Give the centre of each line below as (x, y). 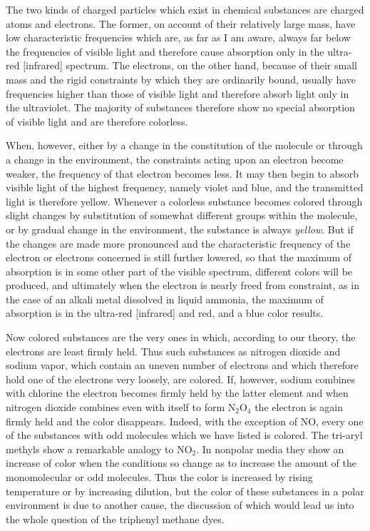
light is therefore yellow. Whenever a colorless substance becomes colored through (184, 201)
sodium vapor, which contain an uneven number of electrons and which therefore (182, 365)
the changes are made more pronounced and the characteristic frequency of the (178, 243)
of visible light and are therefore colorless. (97, 121)
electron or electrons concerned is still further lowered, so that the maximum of (179, 257)
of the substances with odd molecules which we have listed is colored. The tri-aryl (184, 435)
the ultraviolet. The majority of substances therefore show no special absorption (180, 107)
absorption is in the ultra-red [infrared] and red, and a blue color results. (165, 313)
